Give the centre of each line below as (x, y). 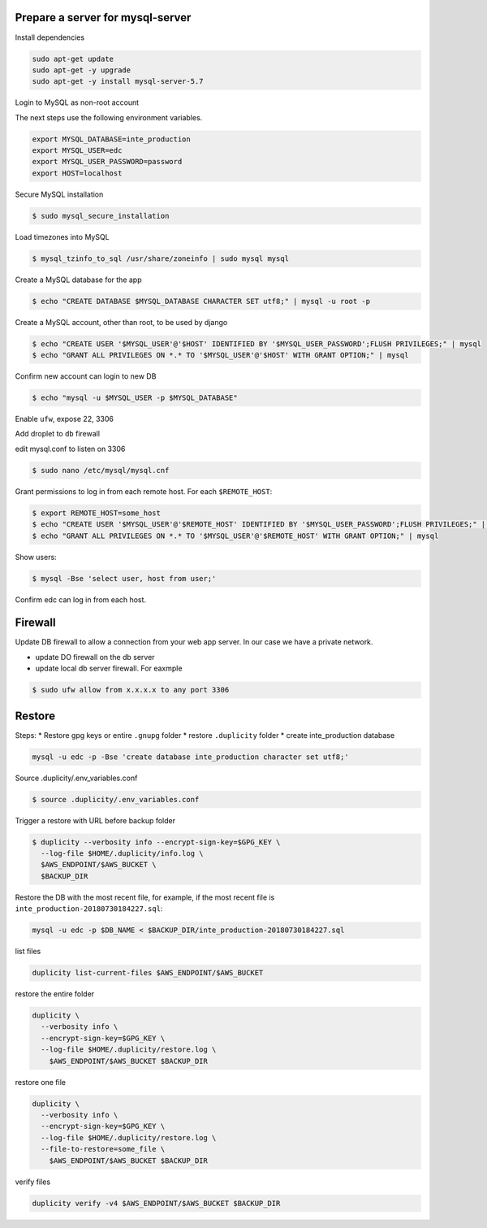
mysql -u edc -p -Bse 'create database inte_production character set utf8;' (190, 757)
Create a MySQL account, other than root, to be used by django (121, 322)
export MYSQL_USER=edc (77, 151)
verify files (33, 1182)
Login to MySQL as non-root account (77, 102)
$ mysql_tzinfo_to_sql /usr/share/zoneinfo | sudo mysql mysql (161, 258)
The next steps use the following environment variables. (109, 117)
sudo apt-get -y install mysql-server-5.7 (118, 82)
